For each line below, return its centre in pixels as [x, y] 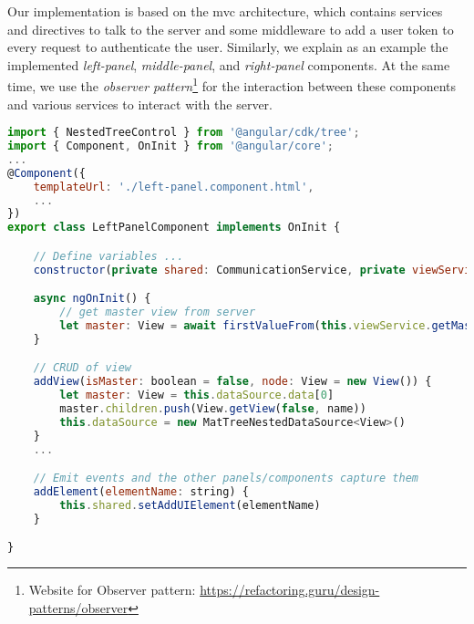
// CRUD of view [82, 368]
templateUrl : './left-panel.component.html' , [174, 187]
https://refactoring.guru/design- [290, 590]
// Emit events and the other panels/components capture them [226, 478]
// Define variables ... [108, 256]
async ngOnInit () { [92, 299]
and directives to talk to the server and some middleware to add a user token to [231, 29]
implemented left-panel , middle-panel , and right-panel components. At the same [229, 64]
